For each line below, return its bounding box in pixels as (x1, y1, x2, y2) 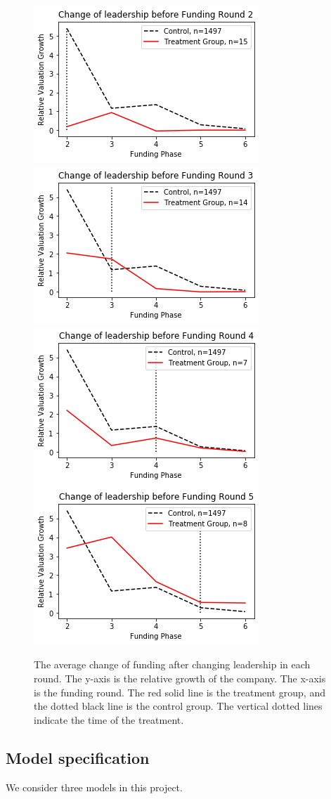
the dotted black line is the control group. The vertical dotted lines (34, 699, 323, 713)
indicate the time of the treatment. (34, 712, 184, 727)
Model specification (6, 746, 150, 768)
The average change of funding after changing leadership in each (34, 657, 311, 672)
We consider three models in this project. (6, 779, 183, 794)
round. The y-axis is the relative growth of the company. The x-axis (34, 670, 326, 685)
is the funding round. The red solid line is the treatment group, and (34, 684, 325, 699)
